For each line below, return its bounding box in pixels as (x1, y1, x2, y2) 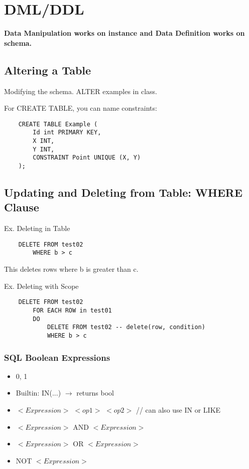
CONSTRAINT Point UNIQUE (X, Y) (33, 154, 141, 162)
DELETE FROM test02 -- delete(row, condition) (47, 324, 205, 331)
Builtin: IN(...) (16, 387, 61, 398)
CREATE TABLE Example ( (18, 120, 98, 128)
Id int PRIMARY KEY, (33, 129, 101, 136)
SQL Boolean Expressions (4, 351, 110, 363)
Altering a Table (4, 62, 91, 77)
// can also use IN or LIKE (136, 405, 221, 415)
